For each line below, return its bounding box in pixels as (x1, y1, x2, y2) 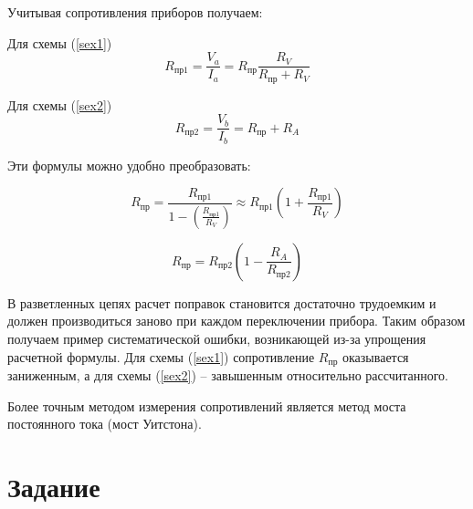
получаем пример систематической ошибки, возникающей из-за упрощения (7, 329, 426, 348)
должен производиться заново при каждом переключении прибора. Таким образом (7, 311, 466, 330)
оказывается (342, 347, 409, 366)
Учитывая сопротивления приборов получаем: (7, 3, 263, 21)
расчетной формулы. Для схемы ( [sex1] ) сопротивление (7, 347, 315, 366)
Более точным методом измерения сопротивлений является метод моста (7, 396, 406, 415)
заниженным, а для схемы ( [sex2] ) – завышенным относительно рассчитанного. (7, 366, 448, 385)
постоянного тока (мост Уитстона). (7, 414, 202, 433)
